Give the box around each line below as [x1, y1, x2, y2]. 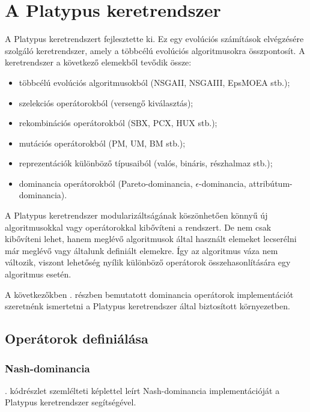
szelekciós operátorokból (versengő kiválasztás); [19, 96, 193, 109]
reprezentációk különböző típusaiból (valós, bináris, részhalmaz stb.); [19, 157, 273, 169]
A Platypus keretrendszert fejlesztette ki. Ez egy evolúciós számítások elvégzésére [5, 32, 304, 45]
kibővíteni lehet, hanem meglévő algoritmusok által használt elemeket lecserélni [5, 232, 297, 245]
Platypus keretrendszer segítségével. [5, 396, 136, 408]
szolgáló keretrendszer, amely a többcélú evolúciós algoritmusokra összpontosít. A [5, 44, 305, 56]
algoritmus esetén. [5, 268, 71, 280]
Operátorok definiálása [5, 329, 148, 348]
